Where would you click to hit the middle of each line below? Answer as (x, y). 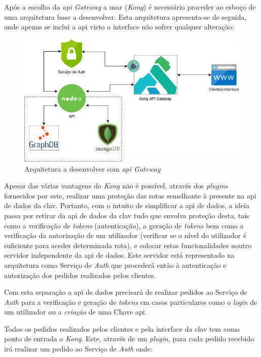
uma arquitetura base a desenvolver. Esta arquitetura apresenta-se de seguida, (125, 16)
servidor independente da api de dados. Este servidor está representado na (119, 255)
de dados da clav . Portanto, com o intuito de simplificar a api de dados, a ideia (127, 205)
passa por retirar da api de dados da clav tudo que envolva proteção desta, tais (127, 215)
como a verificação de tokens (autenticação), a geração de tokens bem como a (124, 225)
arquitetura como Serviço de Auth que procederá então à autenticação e (115, 265)
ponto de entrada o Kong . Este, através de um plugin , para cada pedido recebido (129, 339)
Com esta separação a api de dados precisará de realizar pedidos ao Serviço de (126, 292)
